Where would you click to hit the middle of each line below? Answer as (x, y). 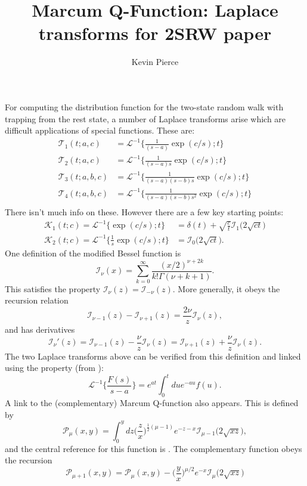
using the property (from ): (54, 368)
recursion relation (37, 300)
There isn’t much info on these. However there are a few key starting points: (144, 212)
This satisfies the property (53, 288)
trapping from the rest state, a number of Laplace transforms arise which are (145, 118)
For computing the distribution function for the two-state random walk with (144, 106)
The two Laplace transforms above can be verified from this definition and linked (153, 356)
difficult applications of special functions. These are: (100, 130)
